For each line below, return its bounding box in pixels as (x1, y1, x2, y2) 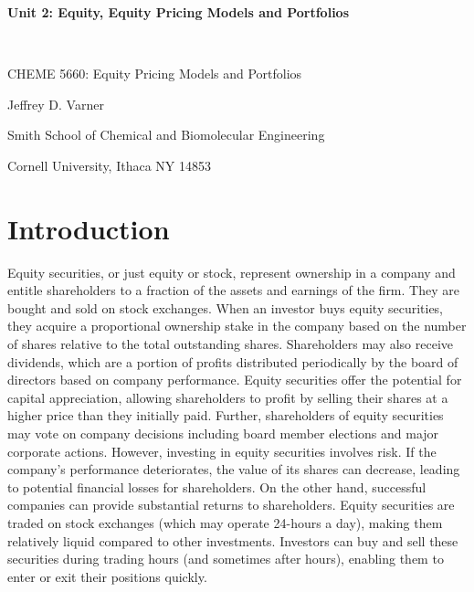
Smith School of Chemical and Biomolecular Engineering (7, 125, 325, 144)
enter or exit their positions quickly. (7, 566, 207, 586)
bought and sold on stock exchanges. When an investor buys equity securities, (7, 298, 444, 317)
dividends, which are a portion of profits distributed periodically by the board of (7, 352, 458, 371)
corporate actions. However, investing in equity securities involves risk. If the (7, 441, 437, 460)
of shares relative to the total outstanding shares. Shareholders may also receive (7, 334, 454, 354)
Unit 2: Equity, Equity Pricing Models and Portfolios (7, 3, 350, 21)
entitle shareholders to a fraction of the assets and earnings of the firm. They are (7, 280, 459, 300)
